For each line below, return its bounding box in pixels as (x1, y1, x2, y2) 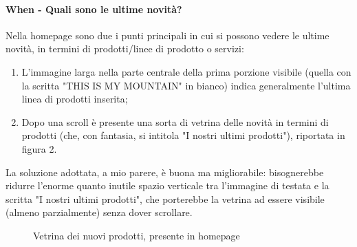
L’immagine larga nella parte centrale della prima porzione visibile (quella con (21, 64, 351, 78)
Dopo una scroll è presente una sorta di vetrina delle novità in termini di (21, 114, 329, 129)
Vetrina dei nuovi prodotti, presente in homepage (33, 228, 240, 242)
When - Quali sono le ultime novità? (6, 1, 182, 16)
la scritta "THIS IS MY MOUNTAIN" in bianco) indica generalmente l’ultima (21, 78, 351, 92)
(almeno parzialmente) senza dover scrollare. (6, 205, 193, 219)
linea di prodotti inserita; (21, 92, 128, 106)
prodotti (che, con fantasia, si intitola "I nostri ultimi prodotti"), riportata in (21, 128, 345, 142)
